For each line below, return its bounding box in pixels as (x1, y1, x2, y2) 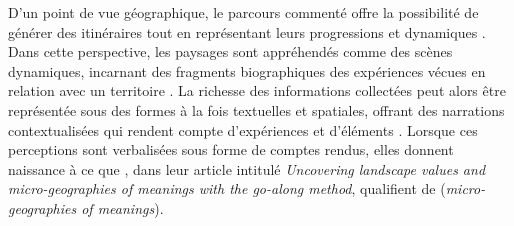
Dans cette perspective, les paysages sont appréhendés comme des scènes (8, 41, 453, 62)
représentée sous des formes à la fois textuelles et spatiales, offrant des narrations (8, 99, 505, 120)
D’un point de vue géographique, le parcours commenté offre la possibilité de (8, 2, 479, 22)
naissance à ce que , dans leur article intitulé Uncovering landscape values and (8, 158, 486, 179)
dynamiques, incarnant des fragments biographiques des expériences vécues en (8, 60, 486, 81)
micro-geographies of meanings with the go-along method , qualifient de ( (8, 178, 446, 199)
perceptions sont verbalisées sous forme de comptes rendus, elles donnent (8, 139, 454, 160)
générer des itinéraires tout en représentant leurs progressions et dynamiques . (8, 21, 486, 42)
